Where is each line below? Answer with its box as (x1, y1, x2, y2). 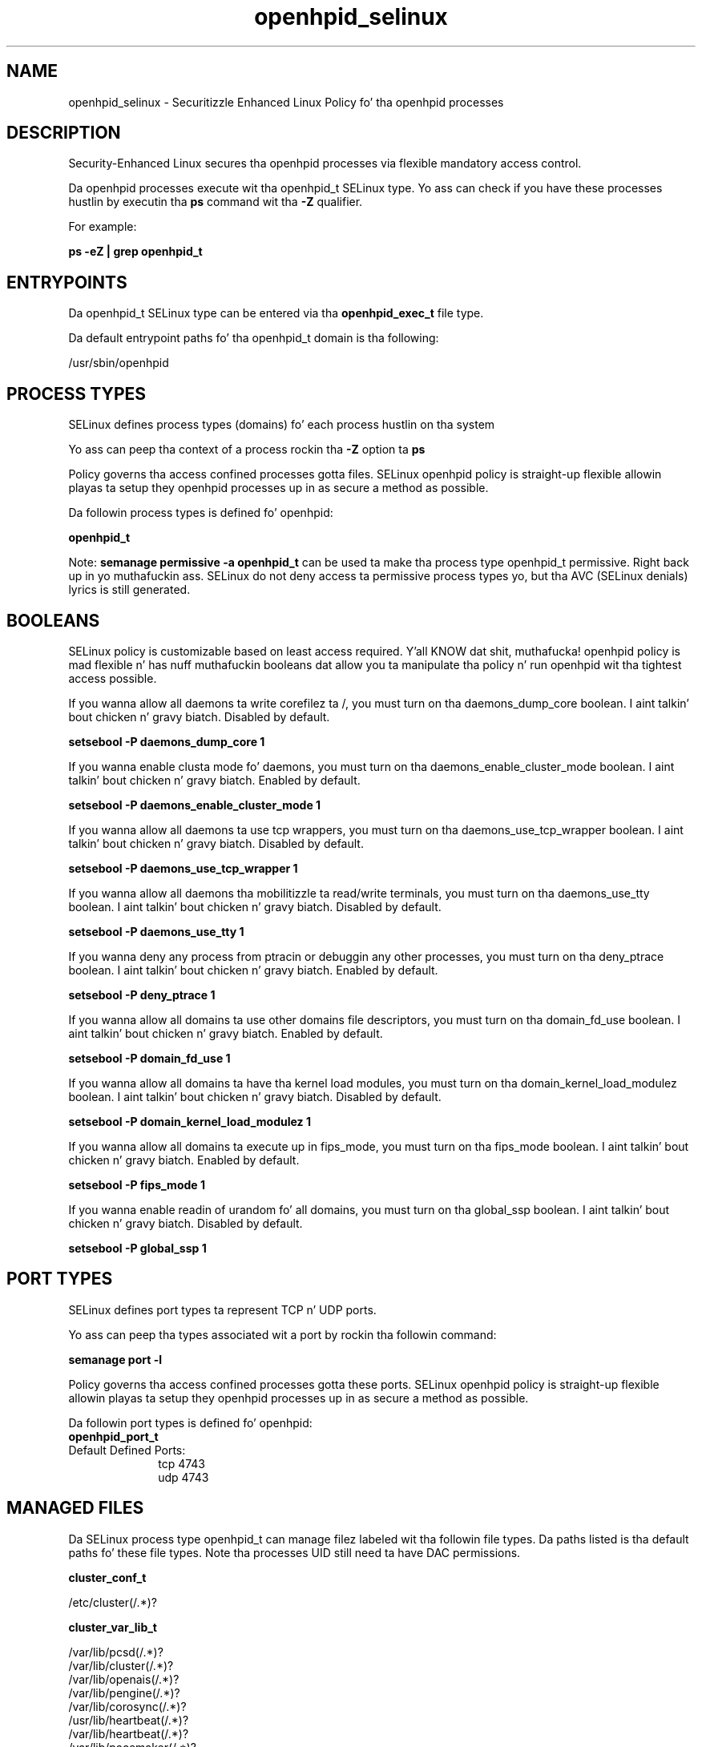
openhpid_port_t (68, 1429, 159, 1443)
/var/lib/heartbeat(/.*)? (68, 1726, 189, 1741)
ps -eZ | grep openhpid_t (68, 244, 203, 259)
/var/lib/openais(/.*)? (68, 1672, 180, 1686)
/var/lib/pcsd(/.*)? (68, 1644, 163, 1659)
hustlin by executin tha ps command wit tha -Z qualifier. (68, 195, 363, 209)
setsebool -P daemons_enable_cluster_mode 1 (68, 797, 321, 812)
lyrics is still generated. (68, 583, 191, 597)
